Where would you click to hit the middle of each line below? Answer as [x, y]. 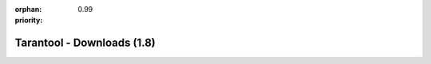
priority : [29, 21]
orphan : [28, 9]
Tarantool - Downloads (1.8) [85, 43]
